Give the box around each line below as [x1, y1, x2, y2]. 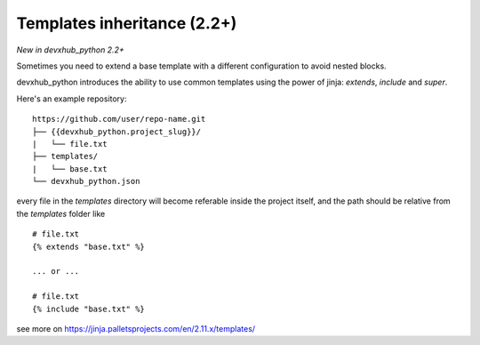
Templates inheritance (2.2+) [16, 13, 237, 33]
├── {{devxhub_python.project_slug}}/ [32, 126, 202, 137]
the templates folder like [16, 208, 106, 219]
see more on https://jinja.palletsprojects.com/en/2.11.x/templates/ [16, 323, 256, 333]
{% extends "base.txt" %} [32, 241, 146, 252]
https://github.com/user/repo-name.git [32, 114, 206, 124]
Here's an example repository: [16, 93, 128, 104]
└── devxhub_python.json [32, 176, 140, 187]
